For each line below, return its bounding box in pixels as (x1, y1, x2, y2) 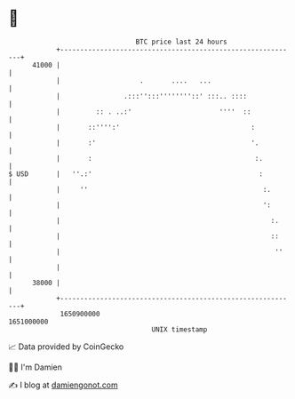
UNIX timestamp (151, 324, 208, 334)
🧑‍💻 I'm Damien (8, 362, 63, 372)
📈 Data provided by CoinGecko (8, 341, 124, 352)
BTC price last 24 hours (135, 37, 227, 46)
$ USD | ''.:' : (8, 169, 264, 179)
